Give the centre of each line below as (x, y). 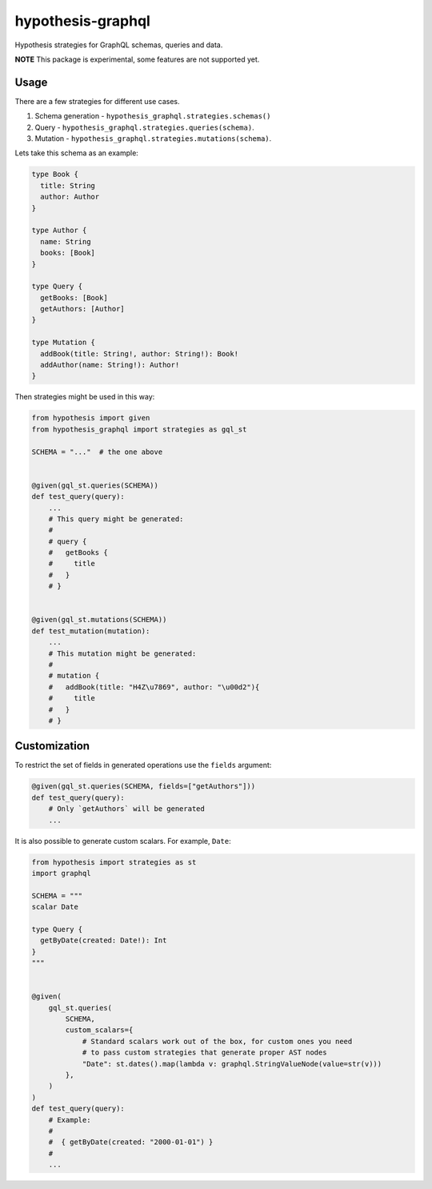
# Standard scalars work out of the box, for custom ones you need (217, 1041)
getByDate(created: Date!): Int (104, 940)
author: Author (70, 197)
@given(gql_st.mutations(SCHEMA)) (99, 620)
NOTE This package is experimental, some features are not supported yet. (137, 59)
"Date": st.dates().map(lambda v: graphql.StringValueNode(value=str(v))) (232, 1064)
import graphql (61, 873)
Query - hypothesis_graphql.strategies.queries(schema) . (145, 127)
